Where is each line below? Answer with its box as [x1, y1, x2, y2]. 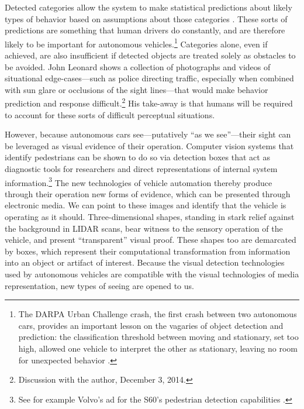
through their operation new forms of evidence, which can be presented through [5, 187, 291, 200]
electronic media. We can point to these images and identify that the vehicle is [5, 199, 286, 211]
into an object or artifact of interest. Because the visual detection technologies [5, 256, 285, 269]
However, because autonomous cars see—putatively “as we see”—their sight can [5, 128, 291, 140]
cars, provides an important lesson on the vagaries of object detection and [18, 319, 284, 331]
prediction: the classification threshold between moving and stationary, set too [18, 331, 299, 343]
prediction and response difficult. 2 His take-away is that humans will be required [5, 95, 293, 109]
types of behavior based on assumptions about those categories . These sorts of [5, 12, 288, 25]
